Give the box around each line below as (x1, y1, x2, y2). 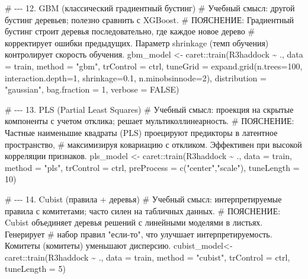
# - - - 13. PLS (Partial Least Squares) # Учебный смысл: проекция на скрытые (5, 103, 294, 115)
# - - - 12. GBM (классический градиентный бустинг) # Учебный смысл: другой (5, 2, 295, 14)
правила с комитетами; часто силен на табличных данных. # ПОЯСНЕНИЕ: (5, 204, 281, 217)
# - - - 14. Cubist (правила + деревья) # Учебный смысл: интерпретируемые (5, 192, 282, 205)
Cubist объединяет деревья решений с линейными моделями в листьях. (5, 216, 263, 229)
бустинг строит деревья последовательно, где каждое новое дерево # (5, 25, 255, 37)
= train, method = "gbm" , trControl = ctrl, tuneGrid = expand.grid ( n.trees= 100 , (5, 59, 303, 72)
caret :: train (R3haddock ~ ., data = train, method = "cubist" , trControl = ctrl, (5, 251, 290, 263)
